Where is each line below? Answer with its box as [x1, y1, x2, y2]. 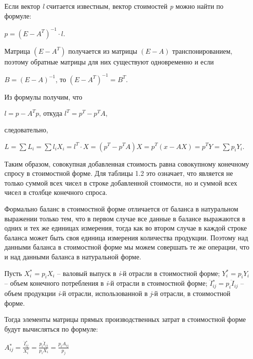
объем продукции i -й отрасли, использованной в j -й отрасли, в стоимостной [4, 288, 231, 298]
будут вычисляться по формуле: [4, 323, 98, 334]
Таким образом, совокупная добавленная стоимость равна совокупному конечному [4, 158, 249, 169]
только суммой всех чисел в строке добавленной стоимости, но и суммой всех [4, 177, 237, 188]
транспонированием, [172, 45, 233, 56]
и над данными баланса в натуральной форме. [4, 251, 141, 261]
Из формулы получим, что [4, 91, 82, 102]
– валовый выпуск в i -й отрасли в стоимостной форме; [57, 268, 220, 278]
